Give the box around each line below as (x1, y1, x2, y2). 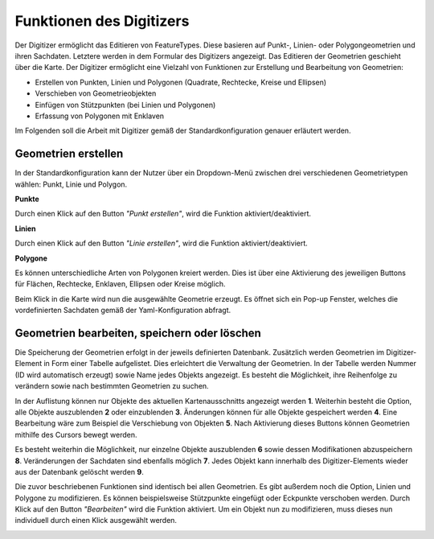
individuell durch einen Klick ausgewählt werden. (14, 516, 177, 525)
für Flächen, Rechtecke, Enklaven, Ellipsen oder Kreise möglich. (14, 279, 226, 289)
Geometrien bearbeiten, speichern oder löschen (14, 326, 261, 339)
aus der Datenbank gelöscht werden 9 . (14, 467, 144, 476)
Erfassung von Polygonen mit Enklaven (35, 111, 165, 121)
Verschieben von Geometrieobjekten (35, 88, 157, 98)
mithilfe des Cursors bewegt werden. (14, 430, 137, 439)
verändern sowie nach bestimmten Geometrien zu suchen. (14, 381, 209, 391)
